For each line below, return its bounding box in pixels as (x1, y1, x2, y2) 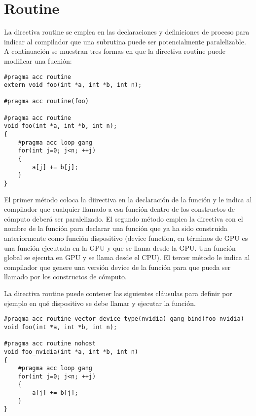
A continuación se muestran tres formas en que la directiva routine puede (4, 46, 225, 56)
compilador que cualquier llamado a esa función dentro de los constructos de (4, 204, 235, 214)
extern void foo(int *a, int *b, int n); (4, 81, 142, 89)
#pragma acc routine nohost (4, 340, 96, 347)
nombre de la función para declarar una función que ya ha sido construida (4, 223, 228, 233)
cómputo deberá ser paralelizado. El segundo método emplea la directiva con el (4, 213, 243, 224)
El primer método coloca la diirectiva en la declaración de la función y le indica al (4, 194, 252, 204)
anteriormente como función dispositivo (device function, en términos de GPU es (4, 233, 248, 243)
